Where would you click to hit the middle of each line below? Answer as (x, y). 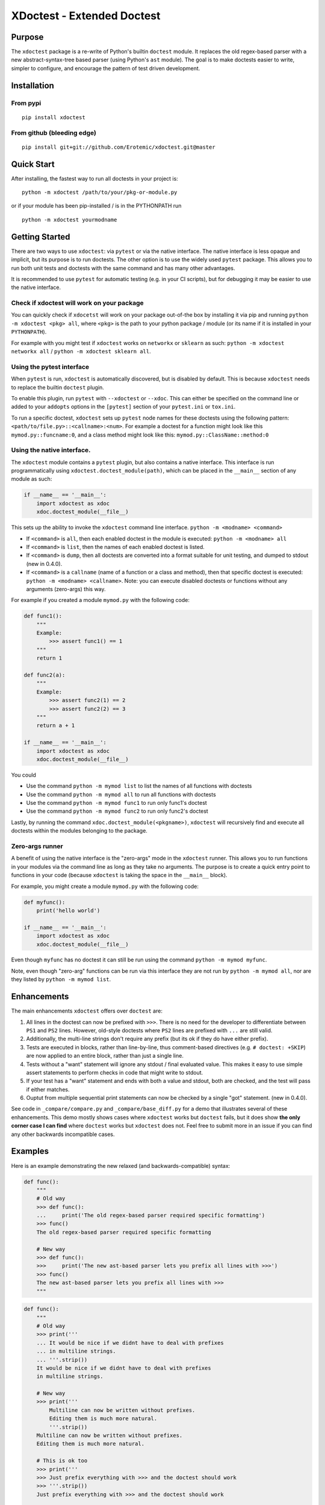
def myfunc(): (45, 902)
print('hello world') (68, 910)
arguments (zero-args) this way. (66, 589)
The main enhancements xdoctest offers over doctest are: (87, 1011)
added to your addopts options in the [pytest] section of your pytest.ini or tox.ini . (123, 407)
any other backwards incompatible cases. (63, 1134)
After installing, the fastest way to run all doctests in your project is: (95, 178)
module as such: (32, 479)
